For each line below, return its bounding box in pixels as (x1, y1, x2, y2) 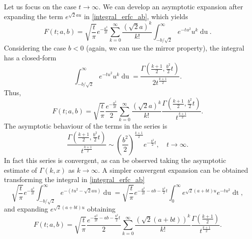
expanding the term (4, 11, 63, 21)
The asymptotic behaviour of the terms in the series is (4, 120, 168, 131)
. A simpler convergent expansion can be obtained (98, 164, 249, 175)
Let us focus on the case (4, 1, 77, 11)
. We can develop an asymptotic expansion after (98, 1, 243, 11)
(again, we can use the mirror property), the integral (86, 43, 245, 53)
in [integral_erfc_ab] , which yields (84, 11, 188, 21)
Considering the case (4, 43, 66, 53)
